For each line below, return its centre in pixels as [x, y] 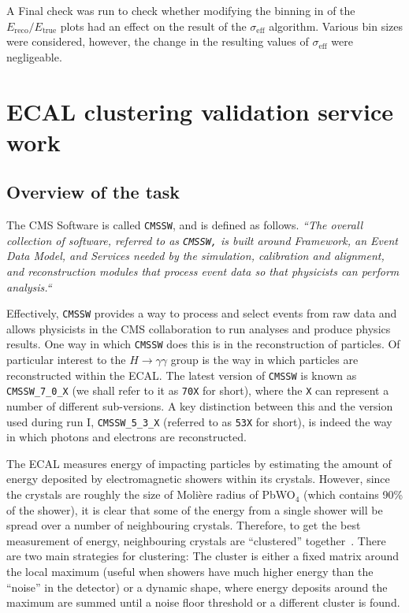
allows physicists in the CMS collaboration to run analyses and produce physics [199, 328]
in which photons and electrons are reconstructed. [126, 437]
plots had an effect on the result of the [153, 26]
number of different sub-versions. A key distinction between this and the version [200, 406]
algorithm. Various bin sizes [336, 26]
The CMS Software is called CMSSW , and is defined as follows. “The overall [185, 225]
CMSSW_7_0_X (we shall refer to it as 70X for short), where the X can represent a [198, 390]
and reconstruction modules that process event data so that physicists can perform [203, 271]
